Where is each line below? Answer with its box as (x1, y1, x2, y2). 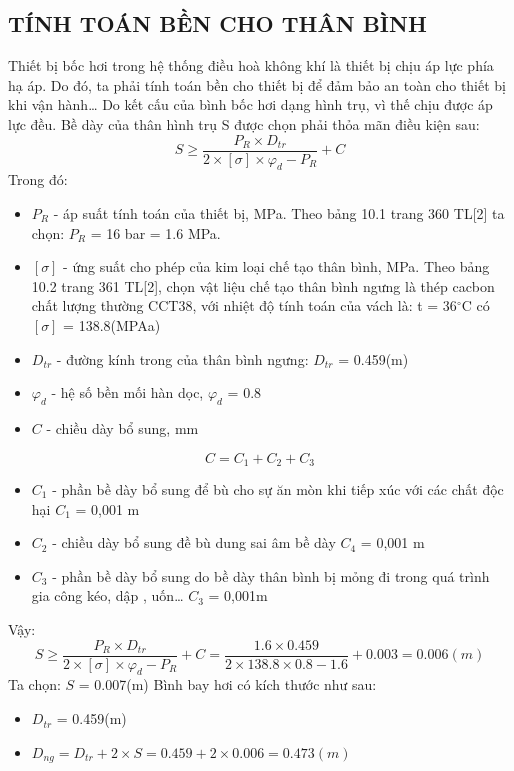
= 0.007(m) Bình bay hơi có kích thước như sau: (78, 674, 377, 695)
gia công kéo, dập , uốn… (31, 585, 184, 606)
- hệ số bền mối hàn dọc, (51, 382, 204, 403)
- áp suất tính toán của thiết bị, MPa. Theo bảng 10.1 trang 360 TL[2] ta (53, 203, 505, 224)
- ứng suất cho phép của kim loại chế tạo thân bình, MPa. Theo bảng (63, 256, 490, 277)
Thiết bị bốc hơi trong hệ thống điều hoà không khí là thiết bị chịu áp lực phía (8, 55, 494, 76)
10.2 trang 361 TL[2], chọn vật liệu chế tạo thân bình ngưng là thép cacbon (31, 275, 495, 296)
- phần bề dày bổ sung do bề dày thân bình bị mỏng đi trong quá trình (52, 565, 490, 586)
